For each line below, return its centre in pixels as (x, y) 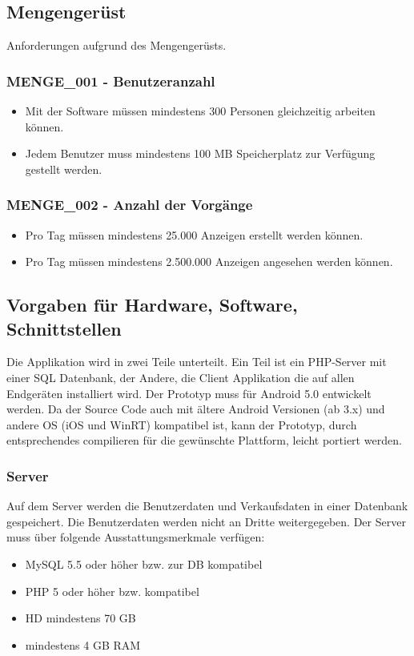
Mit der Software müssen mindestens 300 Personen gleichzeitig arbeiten (200, 111)
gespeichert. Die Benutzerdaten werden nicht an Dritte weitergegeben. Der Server (206, 521)
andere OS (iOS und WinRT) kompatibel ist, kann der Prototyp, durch (182, 424)
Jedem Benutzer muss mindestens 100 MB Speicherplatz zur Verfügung (200, 153)
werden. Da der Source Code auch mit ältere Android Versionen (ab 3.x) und (196, 409)
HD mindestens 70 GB (80, 618)
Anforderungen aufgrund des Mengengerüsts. (117, 45)
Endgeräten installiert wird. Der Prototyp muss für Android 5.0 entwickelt (189, 393)
